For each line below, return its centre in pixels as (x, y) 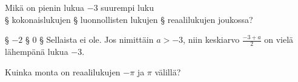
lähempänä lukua (37, 52)
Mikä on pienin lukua (45, 7)
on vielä (279, 39)
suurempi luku (127, 7)
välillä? (168, 71)
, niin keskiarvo (211, 39)
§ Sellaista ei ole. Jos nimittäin (97, 39)
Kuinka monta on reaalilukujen (63, 71)
